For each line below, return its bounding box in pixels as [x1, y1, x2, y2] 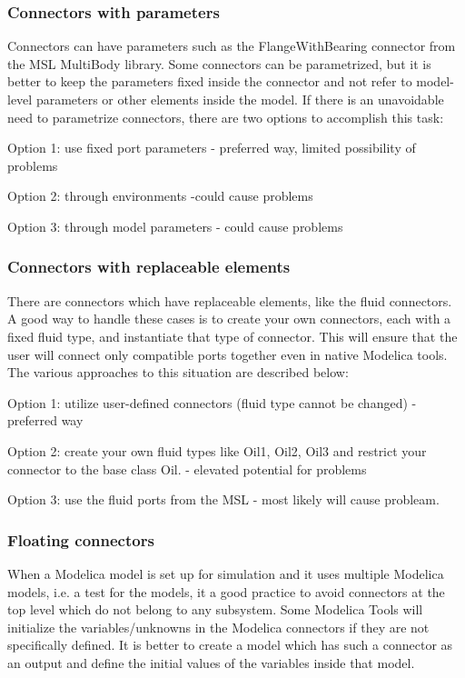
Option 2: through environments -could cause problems [7, 186, 313, 205]
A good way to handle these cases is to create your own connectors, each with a [7, 309, 451, 328]
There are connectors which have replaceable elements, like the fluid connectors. [7, 291, 452, 310]
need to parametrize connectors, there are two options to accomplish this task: [7, 107, 444, 126]
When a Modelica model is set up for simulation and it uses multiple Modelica [7, 563, 444, 583]
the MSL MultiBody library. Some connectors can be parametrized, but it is [7, 54, 431, 73]
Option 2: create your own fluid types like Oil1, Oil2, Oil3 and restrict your [7, 441, 427, 460]
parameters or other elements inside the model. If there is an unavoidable [35, 90, 444, 108]
